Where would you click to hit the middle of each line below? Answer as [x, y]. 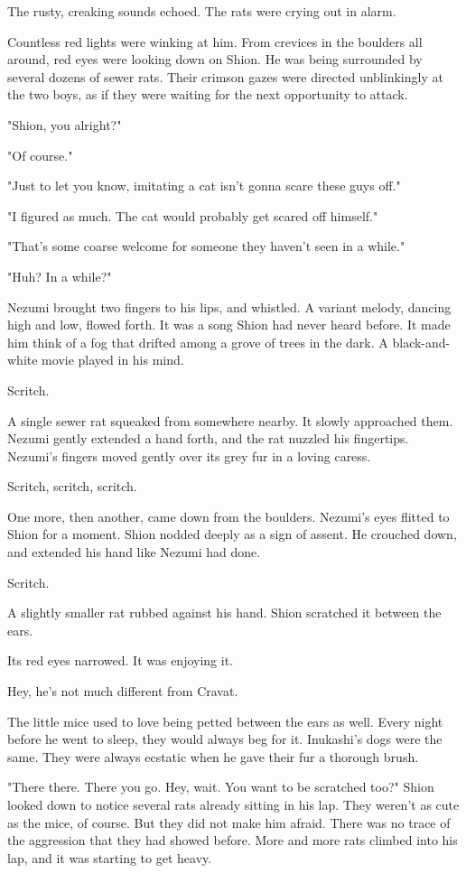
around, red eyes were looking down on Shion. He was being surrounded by [215, 59]
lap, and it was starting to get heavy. [110, 857]
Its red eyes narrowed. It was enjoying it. [120, 660]
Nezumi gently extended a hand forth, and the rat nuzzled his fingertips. [208, 438]
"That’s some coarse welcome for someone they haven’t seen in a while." [206, 246]
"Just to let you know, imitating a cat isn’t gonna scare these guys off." [204, 186]
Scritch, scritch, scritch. [72, 486]
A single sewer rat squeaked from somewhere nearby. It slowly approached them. [230, 420]
